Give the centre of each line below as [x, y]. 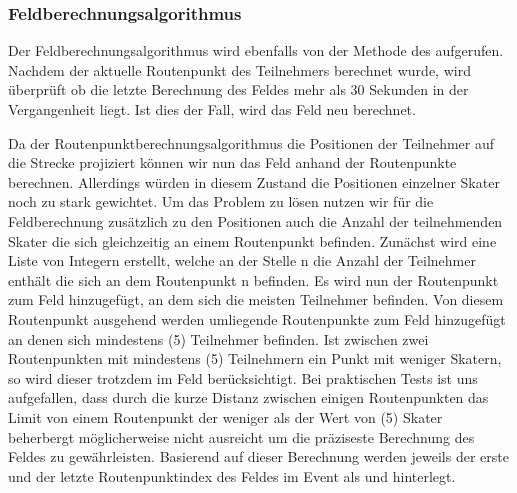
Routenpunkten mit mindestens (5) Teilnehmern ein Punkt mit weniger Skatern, [255, 358]
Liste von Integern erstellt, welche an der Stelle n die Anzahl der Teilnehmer [242, 260]
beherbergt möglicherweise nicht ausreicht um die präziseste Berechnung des [241, 436]
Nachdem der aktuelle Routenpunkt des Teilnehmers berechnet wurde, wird [239, 69]
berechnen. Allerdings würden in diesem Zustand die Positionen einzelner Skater [254, 181]
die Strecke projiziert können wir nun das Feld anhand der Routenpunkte [232, 162]
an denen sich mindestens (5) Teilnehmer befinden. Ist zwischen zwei [218, 338]
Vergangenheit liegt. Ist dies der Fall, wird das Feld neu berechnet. [212, 109]
